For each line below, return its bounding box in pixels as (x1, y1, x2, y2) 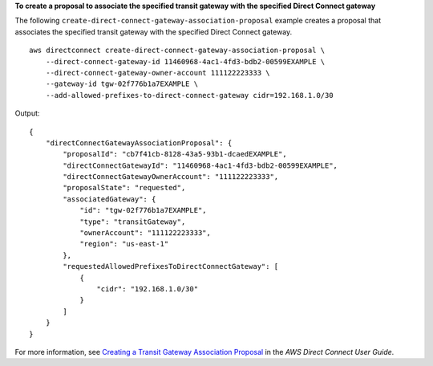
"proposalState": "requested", (63, 183, 186, 193)
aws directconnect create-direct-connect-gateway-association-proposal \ (29, 46, 326, 55)
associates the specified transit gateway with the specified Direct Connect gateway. (14, 26, 293, 36)
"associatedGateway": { (63, 194, 156, 204)
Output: (14, 108, 40, 118)
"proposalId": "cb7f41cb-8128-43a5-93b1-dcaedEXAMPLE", (63, 149, 288, 159)
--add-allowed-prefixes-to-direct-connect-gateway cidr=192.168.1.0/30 (45, 91, 334, 100)
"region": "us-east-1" (79, 239, 169, 249)
